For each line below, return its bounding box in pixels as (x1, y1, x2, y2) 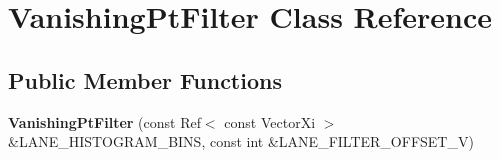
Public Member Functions (8, 64, 282, 95)
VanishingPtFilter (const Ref (8, 111, 201, 132)
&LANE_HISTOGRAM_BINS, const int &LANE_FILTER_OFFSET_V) (8, 131, 474, 152)
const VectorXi (224, 111, 316, 132)
